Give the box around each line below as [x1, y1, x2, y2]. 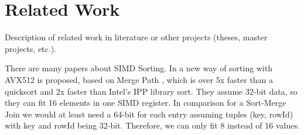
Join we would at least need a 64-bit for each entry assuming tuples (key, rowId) [5, 108, 293, 120]
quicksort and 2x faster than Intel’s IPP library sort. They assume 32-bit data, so [5, 85, 298, 97]
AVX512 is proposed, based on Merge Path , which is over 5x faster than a [5, 73, 274, 85]
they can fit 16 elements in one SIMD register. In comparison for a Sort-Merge [5, 96, 286, 109]
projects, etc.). [5, 42, 57, 54]
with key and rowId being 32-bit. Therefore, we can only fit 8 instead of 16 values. [5, 119, 300, 131]
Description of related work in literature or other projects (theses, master [5, 31, 268, 43]
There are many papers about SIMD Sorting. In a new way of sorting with [5, 62, 273, 74]
